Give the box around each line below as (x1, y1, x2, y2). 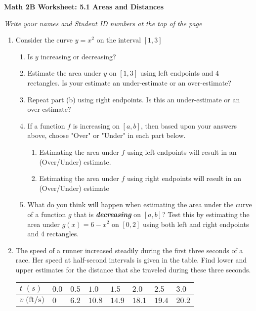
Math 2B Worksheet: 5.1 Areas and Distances (4, 1, 164, 11)
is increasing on (73, 120, 120, 131)
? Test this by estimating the (162, 209, 250, 219)
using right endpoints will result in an (127, 173, 241, 183)
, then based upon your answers (140, 120, 237, 131)
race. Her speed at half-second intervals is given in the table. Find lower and (15, 255, 247, 265)
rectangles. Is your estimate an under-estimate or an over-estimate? (27, 77, 231, 88)
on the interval (96, 35, 141, 45)
